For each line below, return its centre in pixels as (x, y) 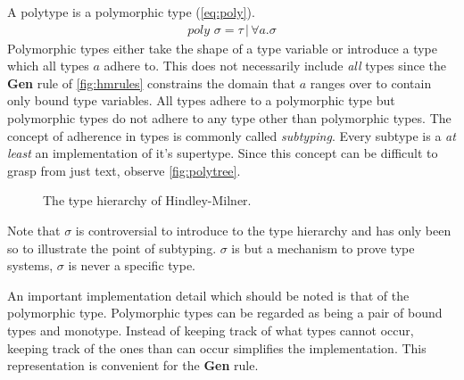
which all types (48, 66)
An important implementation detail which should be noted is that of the (208, 295)
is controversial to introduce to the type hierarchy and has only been (263, 230)
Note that (34, 230)
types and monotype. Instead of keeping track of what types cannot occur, (211, 330)
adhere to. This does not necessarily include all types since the (275, 66)
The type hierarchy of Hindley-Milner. (147, 200)
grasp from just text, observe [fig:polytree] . (124, 170)
